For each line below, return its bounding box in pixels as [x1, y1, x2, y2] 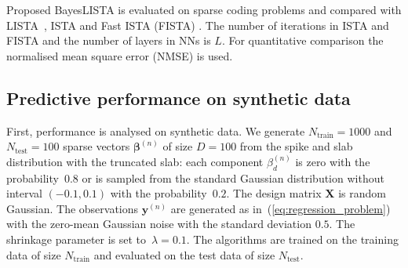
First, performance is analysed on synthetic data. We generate [6, 122, 305, 139]
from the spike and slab [239, 138, 353, 154]
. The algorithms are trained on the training [186, 230, 399, 247]
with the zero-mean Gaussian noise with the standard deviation [6, 215, 311, 232]
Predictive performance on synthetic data [6, 85, 351, 110]
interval [6, 185, 42, 201]
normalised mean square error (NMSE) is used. [6, 47, 233, 63]
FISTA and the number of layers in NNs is [6, 32, 211, 49]
